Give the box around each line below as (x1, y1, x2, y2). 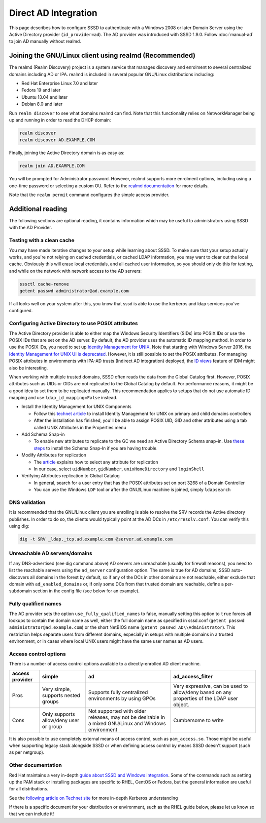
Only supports (42, 710, 75, 717)
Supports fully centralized (88, 689, 148, 696)
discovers (9, 574, 29, 580)
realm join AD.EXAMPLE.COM (19, 163, 85, 169)
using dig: (9, 523, 30, 529)
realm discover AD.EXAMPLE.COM (19, 137, 96, 143)
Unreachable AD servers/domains (9, 550, 93, 557)
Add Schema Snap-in (21, 431, 65, 437)
